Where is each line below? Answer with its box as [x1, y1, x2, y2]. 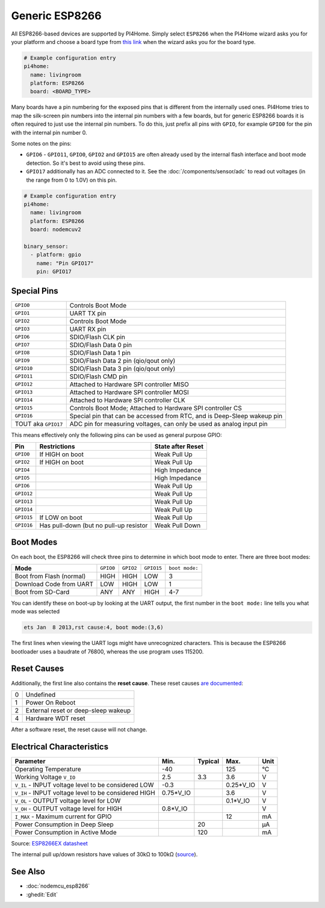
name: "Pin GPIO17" [36, 259, 94, 267]
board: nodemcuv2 [30, 226, 81, 233]
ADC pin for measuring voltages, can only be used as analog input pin [69, 419, 268, 428]
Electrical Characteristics [11, 741, 108, 752]
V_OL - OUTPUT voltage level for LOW [14, 796, 121, 805]
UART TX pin [69, 309, 107, 317]
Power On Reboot [25, 698, 76, 706]
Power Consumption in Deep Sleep [14, 820, 114, 829]
